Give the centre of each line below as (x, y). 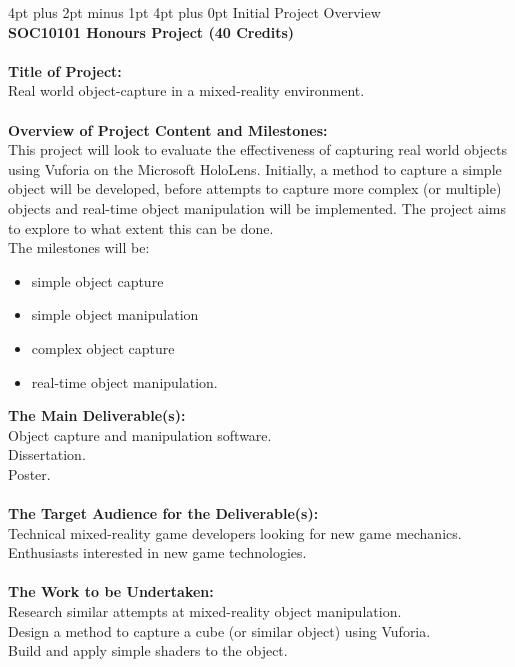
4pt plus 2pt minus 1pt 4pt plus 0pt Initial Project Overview (194, 12)
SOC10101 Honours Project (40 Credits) (151, 31)
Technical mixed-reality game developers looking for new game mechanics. (235, 532)
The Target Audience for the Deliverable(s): (163, 513)
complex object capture (103, 347)
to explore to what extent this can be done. (141, 227)
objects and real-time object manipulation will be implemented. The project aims (257, 207)
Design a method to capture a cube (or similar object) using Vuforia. (219, 630)
